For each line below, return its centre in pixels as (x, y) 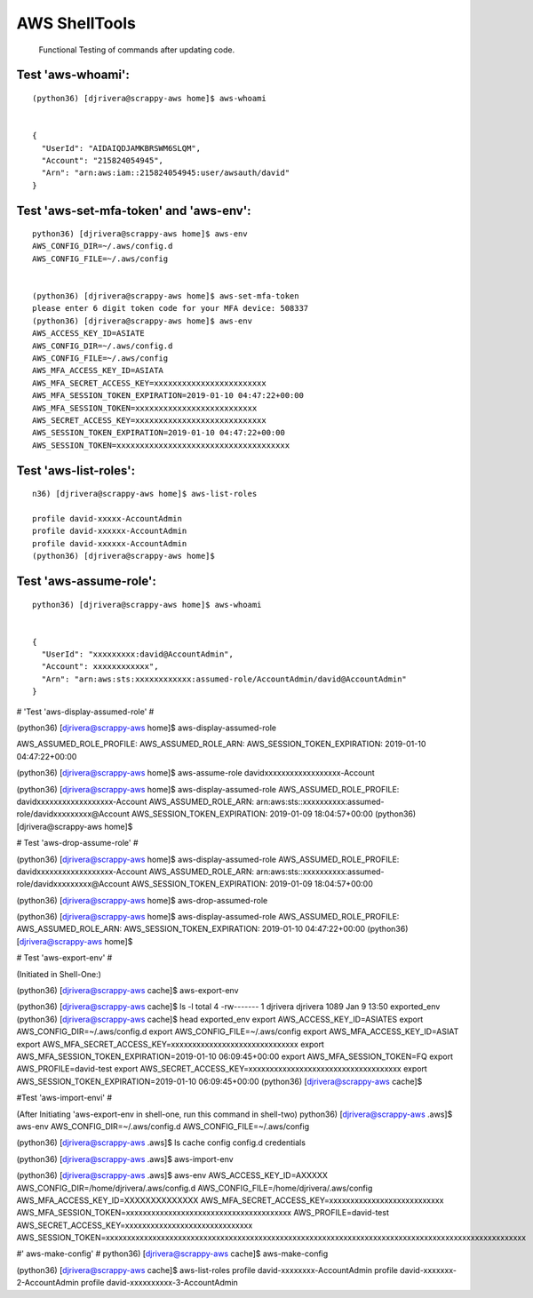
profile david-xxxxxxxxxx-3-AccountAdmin (159, 1283)
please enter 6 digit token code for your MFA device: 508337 (171, 308)
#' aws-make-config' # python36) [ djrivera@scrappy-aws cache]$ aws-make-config (172, 1254)
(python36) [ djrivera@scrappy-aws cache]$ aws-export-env (127, 991)
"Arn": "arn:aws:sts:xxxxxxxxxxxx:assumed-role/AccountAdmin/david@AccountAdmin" (224, 679)
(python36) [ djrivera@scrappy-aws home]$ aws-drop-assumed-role (142, 900)
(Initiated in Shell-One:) (59, 974)
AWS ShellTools (76, 23)
